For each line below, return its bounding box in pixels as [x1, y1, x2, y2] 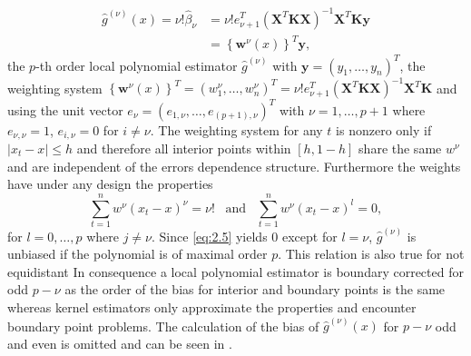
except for [282, 226, 338, 245]
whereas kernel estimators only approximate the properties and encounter [7, 297, 417, 316]
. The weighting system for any [150, 120, 323, 139]
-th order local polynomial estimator [35, 55, 238, 74]
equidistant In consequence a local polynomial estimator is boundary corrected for [7, 262, 464, 281]
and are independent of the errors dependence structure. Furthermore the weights [7, 156, 461, 175]
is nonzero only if [336, 120, 432, 139]
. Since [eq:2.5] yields [152, 226, 268, 245]
